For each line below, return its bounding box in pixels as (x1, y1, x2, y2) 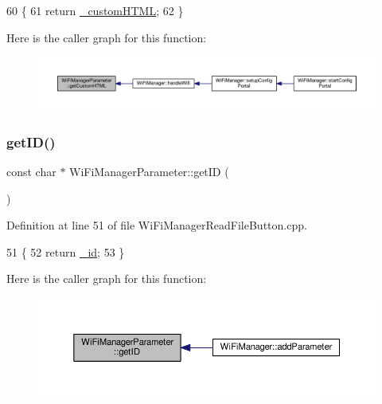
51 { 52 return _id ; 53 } (6, 243, 125, 260)
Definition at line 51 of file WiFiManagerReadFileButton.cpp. (6, 217, 307, 233)
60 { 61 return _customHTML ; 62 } (6, 2, 184, 18)
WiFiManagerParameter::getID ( (69, 163, 229, 179)
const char (6, 163, 57, 179)
